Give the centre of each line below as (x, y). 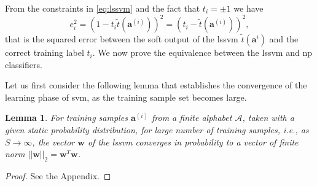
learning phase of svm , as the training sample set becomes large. (126, 97)
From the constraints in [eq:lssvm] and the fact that (103, 8)
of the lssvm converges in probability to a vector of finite (193, 141)
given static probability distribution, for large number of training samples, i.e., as (157, 130)
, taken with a (268, 118)
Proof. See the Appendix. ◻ (58, 176)
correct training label (45, 52)
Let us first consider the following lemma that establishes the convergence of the (156, 85)
